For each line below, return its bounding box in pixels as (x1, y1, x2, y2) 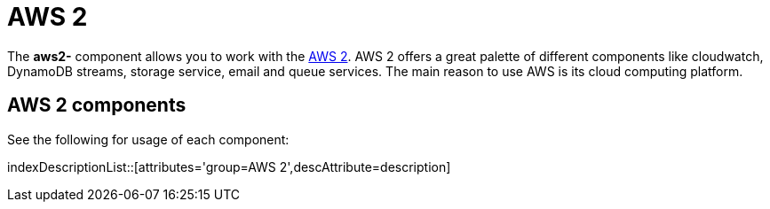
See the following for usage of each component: (7, 131, 290, 147)
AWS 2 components (7, 94, 187, 117)
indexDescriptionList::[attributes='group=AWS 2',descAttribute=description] (7, 159, 451, 174)
